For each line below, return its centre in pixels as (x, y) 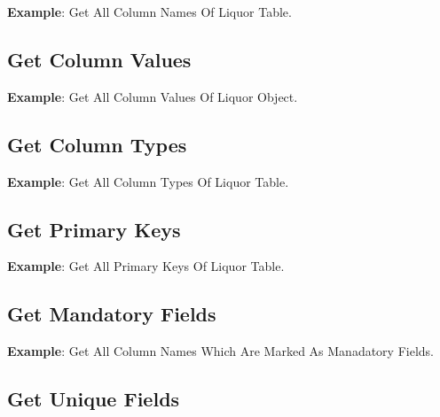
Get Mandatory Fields (112, 314)
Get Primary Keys (94, 229)
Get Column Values (99, 59)
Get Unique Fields (94, 399)
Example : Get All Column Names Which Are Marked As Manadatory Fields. (220, 351)
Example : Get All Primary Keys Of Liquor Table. (146, 266)
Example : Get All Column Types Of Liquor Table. (148, 181)
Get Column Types (97, 144)
